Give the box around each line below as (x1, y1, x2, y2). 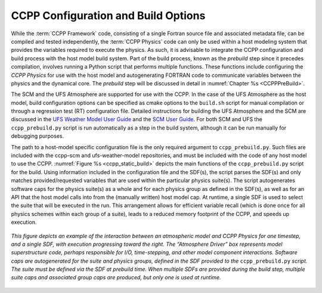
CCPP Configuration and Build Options (11, 9, 206, 22)
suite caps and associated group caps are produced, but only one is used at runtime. (11, 274, 221, 281)
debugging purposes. (11, 132, 64, 140)
